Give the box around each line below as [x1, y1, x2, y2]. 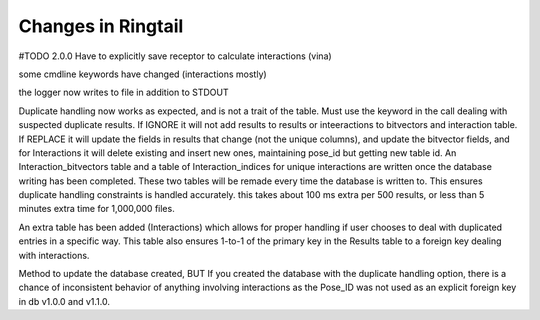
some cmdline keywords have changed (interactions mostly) [18, 68, 267, 80]
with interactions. [18, 249, 90, 261]
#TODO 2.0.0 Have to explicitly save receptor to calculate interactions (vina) [18, 50, 332, 62]
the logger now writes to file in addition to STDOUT [18, 86, 229, 99]
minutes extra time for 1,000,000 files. [18, 203, 175, 215]
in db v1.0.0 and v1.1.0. [18, 295, 110, 307]
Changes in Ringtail [18, 15, 184, 37]
